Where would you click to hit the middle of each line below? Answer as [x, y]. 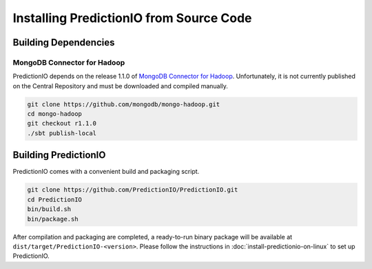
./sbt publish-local [62, 133]
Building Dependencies [64, 42]
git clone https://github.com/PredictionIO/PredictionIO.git [133, 190]
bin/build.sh [49, 209]
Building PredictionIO [59, 155]
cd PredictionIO [55, 199]
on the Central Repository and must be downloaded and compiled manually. [121, 86]
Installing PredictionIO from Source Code [132, 18]
